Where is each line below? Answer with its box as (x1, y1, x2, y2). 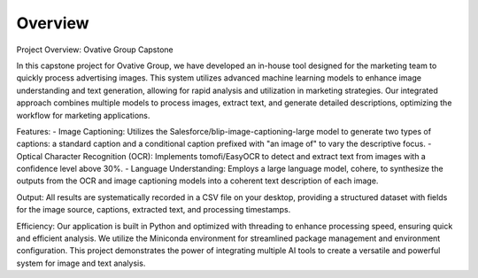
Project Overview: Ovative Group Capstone (16, 44, 174, 55)
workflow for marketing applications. (16, 110, 150, 120)
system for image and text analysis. (16, 258, 146, 268)
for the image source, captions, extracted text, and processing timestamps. (16, 205, 291, 215)
